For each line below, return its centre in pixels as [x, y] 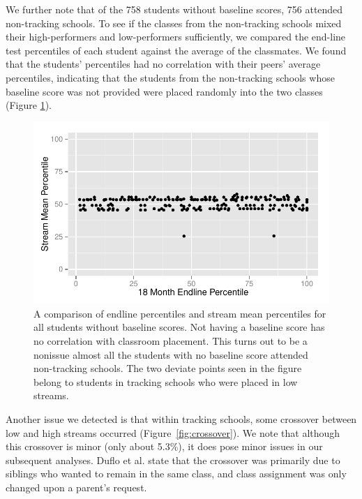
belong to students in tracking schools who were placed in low [166, 381]
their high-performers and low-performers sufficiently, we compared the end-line [176, 37]
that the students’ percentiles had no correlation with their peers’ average [163, 64]
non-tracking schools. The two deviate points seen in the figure [168, 368]
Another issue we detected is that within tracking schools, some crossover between [181, 418]
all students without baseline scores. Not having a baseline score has [179, 327]
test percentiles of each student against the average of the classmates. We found [176, 50]
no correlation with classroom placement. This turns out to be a [171, 340]
